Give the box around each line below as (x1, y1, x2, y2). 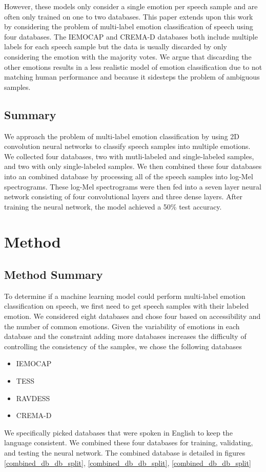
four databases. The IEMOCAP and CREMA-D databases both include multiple (4, 31, 258, 42)
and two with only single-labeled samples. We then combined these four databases (4, 161, 262, 172)
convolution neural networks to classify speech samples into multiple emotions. (4, 141, 251, 152)
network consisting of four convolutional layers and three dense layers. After (4, 191, 242, 202)
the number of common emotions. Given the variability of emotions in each (4, 320, 240, 331)
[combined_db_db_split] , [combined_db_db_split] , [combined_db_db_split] (4, 457, 251, 468)
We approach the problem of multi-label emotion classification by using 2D (4, 130, 240, 141)
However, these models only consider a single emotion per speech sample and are (4, 1, 258, 11)
